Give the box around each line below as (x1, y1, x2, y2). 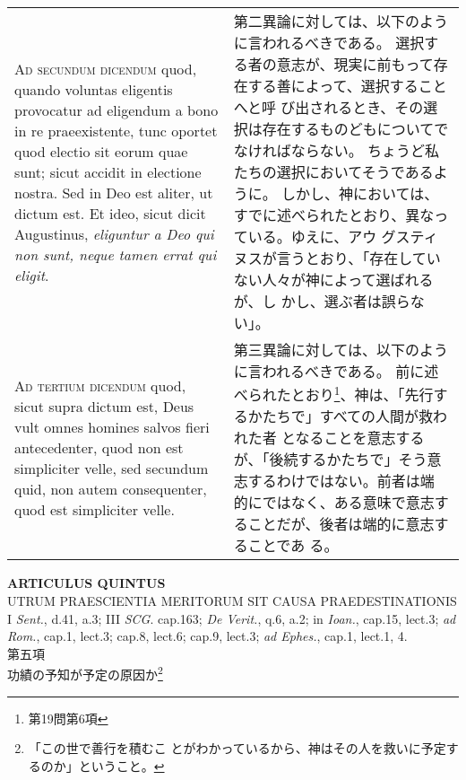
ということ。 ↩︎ (78, 756, 165, 775)
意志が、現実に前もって (276, 54, 434, 74)
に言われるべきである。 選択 (233, 32, 425, 53)
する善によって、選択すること (247, 75, 447, 96)
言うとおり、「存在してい (276, 248, 441, 268)
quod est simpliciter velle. (14, 498, 175, 520)
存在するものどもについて (262, 118, 435, 139)
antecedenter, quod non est (14, 436, 184, 458)
